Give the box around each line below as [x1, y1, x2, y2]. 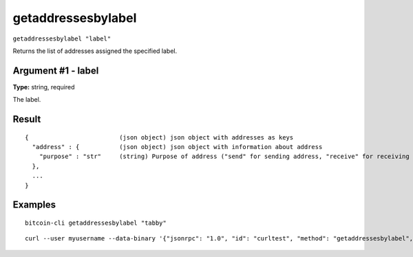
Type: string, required [12, 82, 75, 91]
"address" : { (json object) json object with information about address [32, 143, 323, 151]
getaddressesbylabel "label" [12, 34, 112, 43]
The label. [12, 96, 41, 104]
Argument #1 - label [12, 65, 99, 76]
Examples [12, 199, 56, 211]
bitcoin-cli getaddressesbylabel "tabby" [25, 219, 167, 227]
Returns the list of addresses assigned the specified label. [12, 47, 178, 55]
